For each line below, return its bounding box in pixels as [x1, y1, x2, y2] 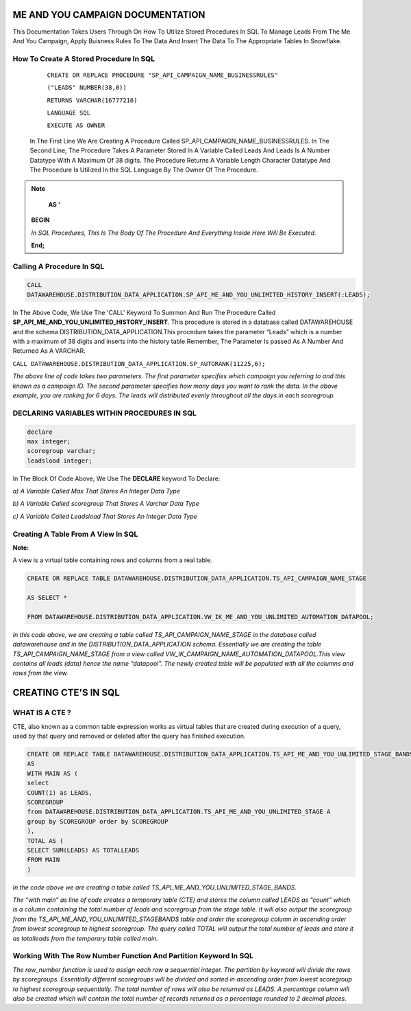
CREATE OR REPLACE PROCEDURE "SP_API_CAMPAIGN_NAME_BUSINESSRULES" [47, 71, 279, 79]
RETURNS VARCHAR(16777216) [47, 96, 138, 104]
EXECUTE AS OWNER [47, 121, 105, 130]
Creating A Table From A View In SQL [12, 529, 138, 539]
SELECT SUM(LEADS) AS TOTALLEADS [27, 846, 140, 854]
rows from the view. [12, 669, 68, 677]
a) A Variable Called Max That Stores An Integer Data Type [12, 487, 181, 496]
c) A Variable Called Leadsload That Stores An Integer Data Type [12, 512, 198, 520]
